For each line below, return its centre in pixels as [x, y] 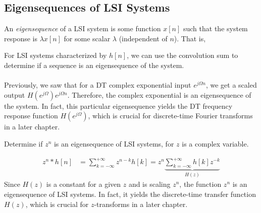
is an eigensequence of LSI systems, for [114, 143]
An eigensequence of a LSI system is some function [83, 28]
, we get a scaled [231, 85]
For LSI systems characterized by [56, 55]
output [15, 94]
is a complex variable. [215, 143]
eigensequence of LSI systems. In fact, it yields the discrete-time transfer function [130, 194]
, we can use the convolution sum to [182, 55]
